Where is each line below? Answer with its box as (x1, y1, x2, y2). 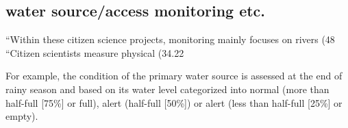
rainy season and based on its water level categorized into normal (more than (5, 81, 330, 96)
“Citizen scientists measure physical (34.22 (5, 45, 184, 60)
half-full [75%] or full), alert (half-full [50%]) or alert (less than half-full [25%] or (5, 95, 343, 110)
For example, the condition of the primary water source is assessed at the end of (5, 68, 343, 83)
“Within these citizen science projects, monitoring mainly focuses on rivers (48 (5, 32, 335, 47)
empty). (5, 109, 38, 123)
